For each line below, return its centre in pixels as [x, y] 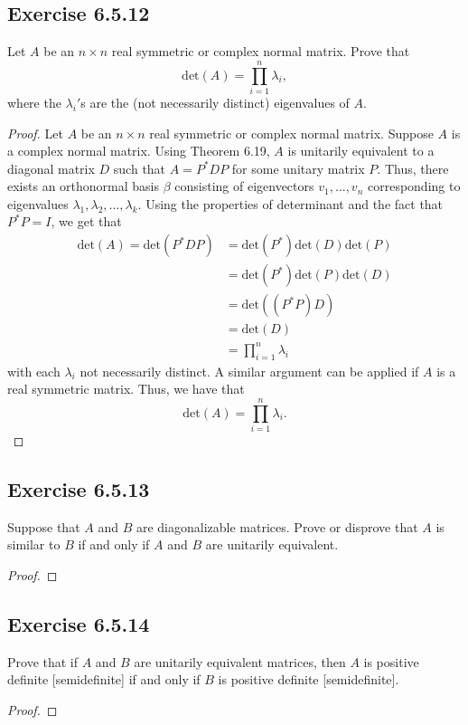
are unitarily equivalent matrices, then [240, 661]
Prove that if [43, 661]
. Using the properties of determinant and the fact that [290, 203]
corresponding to [414, 186]
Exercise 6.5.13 [79, 488]
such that [140, 168]
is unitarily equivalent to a [361, 151]
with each [34, 371]
